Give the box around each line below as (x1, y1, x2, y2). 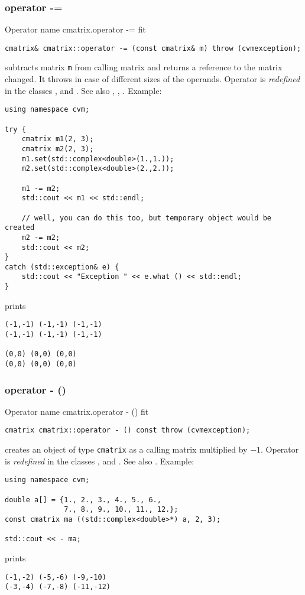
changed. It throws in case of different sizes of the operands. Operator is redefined (5, 73, 300, 85)
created (5, 223, 35, 232)
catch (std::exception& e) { (5, 262, 119, 271)
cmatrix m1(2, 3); (21, 135, 94, 144)
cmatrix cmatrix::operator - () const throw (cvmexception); (5, 426, 251, 435)
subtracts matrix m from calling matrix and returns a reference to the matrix (5, 61, 283, 73)
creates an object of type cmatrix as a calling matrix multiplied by (5, 443, 248, 456)
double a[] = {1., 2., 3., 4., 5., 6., (5, 495, 161, 504)
